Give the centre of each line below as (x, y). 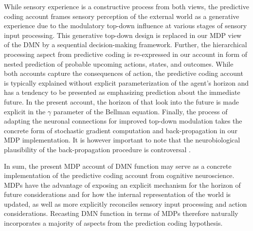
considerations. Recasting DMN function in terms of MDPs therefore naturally (121, 213)
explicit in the (25, 111)
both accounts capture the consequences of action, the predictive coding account (124, 73)
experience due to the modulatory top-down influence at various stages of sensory (126, 26)
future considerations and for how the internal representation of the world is (117, 194)
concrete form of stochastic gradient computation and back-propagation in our (121, 130)
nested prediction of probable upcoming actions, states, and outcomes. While (119, 63)
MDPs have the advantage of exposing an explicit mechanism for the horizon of (122, 185)
